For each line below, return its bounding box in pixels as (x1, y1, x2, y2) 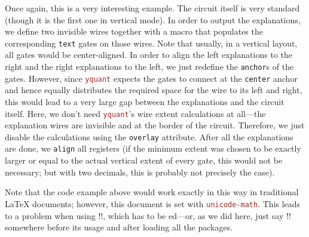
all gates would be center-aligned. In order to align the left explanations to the (5, 48, 292, 61)
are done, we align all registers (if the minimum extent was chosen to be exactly (5, 142, 301, 155)
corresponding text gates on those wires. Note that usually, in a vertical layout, (5, 36, 298, 49)
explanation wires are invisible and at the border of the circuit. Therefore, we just (5, 119, 305, 131)
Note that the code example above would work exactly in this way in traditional (5, 186, 299, 198)
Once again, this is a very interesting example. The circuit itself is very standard (5, 2, 300, 14)
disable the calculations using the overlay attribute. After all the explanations (5, 130, 293, 143)
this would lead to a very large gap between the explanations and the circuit (5, 95, 284, 107)
